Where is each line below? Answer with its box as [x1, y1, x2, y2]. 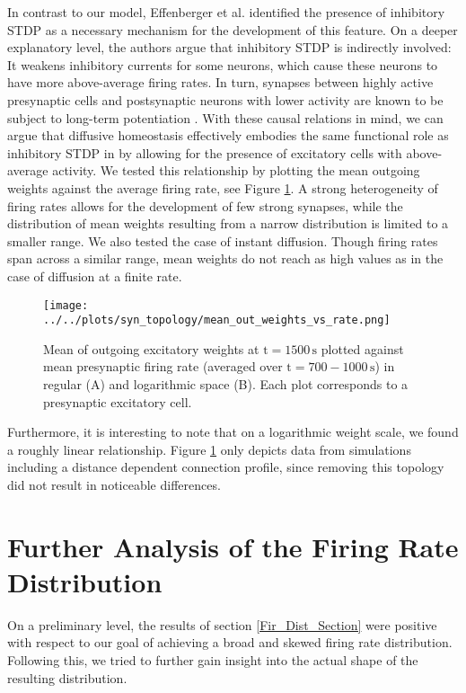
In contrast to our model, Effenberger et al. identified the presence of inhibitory [7, 3, 445, 21]
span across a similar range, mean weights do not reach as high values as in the [7, 249, 444, 268]
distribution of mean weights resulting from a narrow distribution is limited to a [7, 214, 449, 233]
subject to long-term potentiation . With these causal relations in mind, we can [7, 108, 444, 127]
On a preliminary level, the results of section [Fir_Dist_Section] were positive [7, 615, 437, 634]
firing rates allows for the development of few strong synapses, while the [7, 196, 403, 215]
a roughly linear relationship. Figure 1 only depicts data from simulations [7, 440, 411, 458]
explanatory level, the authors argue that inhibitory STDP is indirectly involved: [7, 38, 452, 57]
